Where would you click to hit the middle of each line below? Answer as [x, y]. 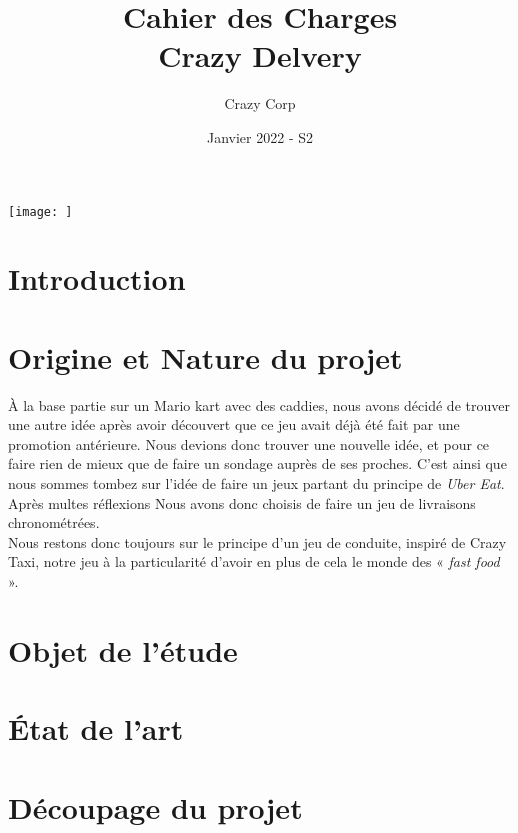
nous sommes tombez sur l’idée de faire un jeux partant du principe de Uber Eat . [256, 483]
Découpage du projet [155, 806]
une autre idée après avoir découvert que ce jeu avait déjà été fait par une [234, 424]
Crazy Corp [260, 103]
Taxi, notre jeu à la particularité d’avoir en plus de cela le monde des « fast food [254, 561]
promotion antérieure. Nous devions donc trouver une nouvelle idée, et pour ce [249, 443]
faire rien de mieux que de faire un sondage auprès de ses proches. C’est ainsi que [257, 463]
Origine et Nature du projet [205, 356]
